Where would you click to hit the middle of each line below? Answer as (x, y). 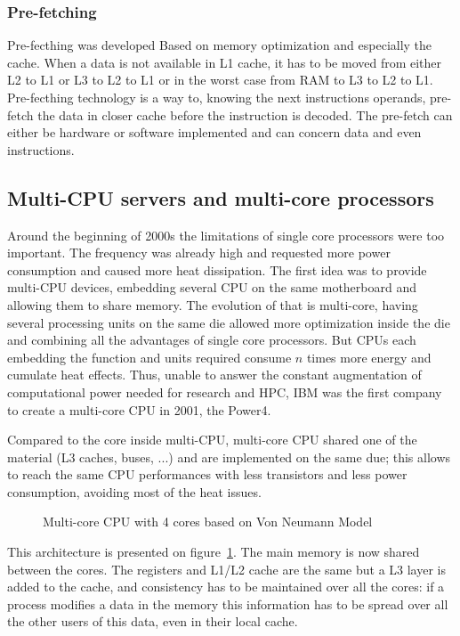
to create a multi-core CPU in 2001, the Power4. (139, 409)
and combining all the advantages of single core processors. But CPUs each (212, 340)
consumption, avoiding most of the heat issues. (134, 491)
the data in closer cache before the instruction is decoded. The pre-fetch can (245, 114)
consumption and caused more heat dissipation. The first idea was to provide (217, 269)
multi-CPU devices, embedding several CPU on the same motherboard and (212, 287)
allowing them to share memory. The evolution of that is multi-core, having (213, 304)
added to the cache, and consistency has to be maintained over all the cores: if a (226, 587)
